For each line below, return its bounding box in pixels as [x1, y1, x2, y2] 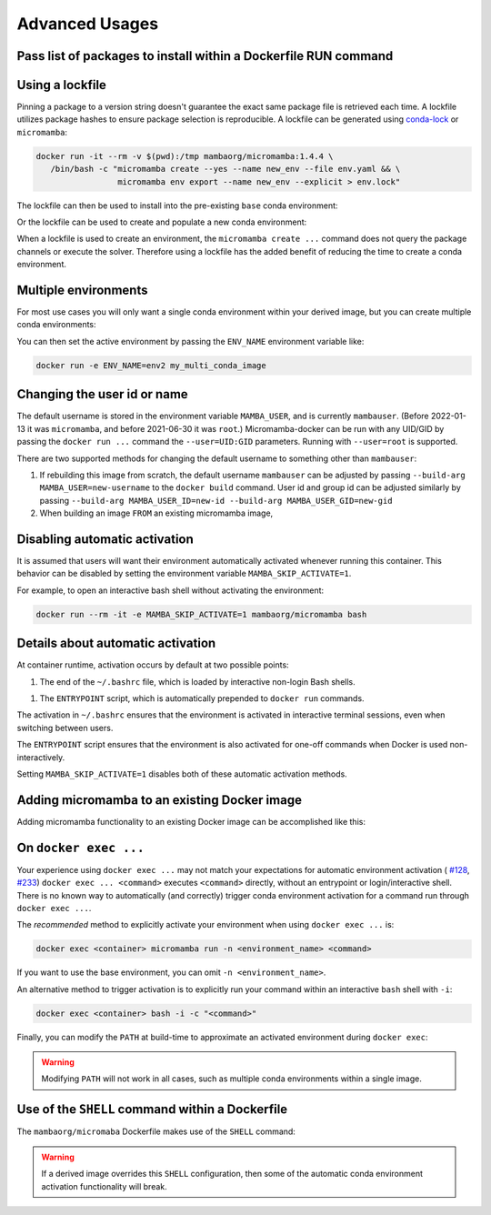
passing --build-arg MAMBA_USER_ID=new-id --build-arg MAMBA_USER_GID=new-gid [39, 495, 393, 506]
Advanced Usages [16, 14, 159, 34]
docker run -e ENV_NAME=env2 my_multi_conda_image [35, 360, 267, 370]
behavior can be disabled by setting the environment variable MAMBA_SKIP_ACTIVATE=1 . [16, 568, 352, 579]
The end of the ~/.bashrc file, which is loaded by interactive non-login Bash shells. [39, 676, 356, 687]
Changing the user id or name [16, 387, 188, 402]
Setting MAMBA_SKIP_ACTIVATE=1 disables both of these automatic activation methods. [16, 768, 347, 779]
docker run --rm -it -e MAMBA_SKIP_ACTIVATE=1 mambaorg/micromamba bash [35, 609, 367, 619]
